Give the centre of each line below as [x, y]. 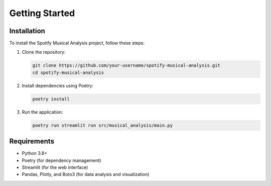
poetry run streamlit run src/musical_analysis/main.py [103, 125]
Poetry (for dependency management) [61, 160]
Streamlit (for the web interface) [55, 167]
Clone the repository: [44, 52]
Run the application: [42, 112]
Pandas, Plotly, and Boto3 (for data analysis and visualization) [86, 174]
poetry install [51, 99]
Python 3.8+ [35, 153]
